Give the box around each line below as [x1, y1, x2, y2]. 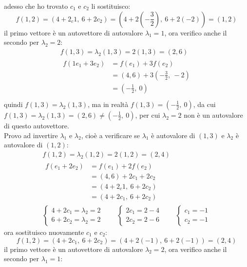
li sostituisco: [91, 1, 131, 11]
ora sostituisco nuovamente [4, 227, 84, 237]
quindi [4, 99, 23, 109]
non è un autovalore [184, 109, 243, 120]
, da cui [193, 99, 216, 109]
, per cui [135, 109, 160, 120]
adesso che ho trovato [4, 1, 68, 11]
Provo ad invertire [4, 130, 58, 140]
